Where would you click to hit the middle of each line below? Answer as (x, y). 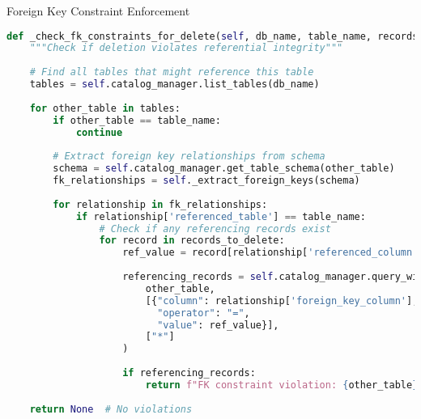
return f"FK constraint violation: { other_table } (282, 385)
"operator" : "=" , (204, 313)
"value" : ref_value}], (218, 325)
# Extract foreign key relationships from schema (189, 157)
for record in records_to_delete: (192, 241)
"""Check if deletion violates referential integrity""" (186, 48)
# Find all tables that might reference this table (172, 72)
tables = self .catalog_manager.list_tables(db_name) (174, 85)
